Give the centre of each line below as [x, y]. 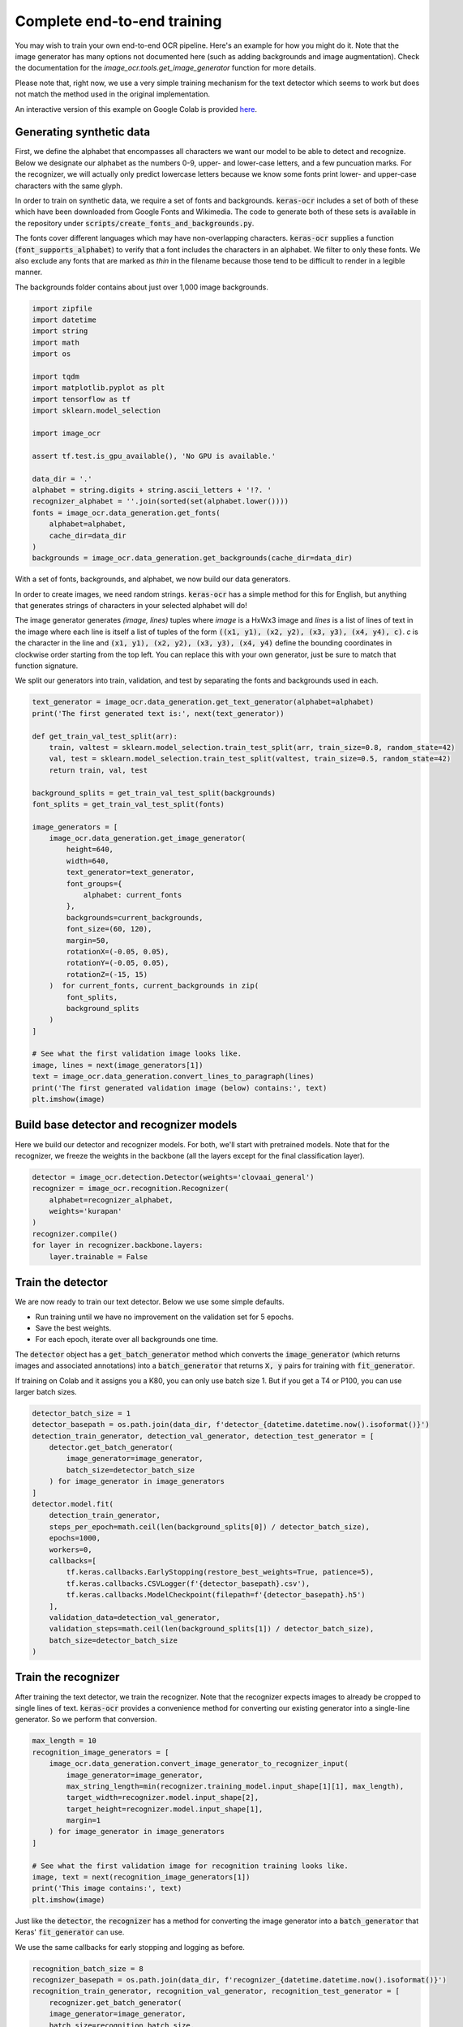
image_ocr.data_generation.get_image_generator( [148, 838]
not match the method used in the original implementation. [113, 94]
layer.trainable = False [99, 1256]
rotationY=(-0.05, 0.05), [118, 963]
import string [60, 331]
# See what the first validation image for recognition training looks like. [190, 1866]
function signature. [47, 666]
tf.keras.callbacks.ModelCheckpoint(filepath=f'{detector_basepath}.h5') [216, 1595]
